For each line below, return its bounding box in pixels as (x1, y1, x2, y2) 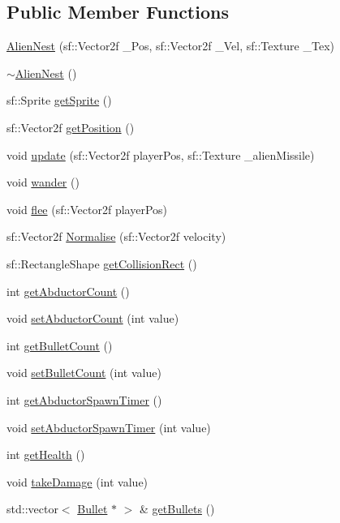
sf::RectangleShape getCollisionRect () (6, 255, 197, 272)
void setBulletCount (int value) (6, 364, 161, 381)
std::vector (6, 500, 58, 517)
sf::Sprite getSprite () (6, 92, 112, 109)
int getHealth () (6, 446, 85, 463)
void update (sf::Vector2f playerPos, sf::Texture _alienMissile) (6, 146, 315, 163)
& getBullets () (140, 500, 215, 517)
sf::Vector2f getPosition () (6, 118, 135, 135)
